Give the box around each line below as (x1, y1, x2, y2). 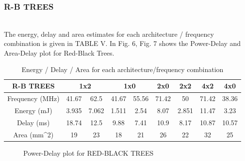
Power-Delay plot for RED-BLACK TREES (23, 147, 154, 158)
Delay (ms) (17, 117, 50, 127)
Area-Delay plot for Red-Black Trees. (4, 48, 114, 58)
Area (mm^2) (13, 129, 54, 139)
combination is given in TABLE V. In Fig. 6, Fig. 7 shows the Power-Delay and (4, 38, 241, 48)
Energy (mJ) (14, 105, 52, 115)
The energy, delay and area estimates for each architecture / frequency (4, 29, 214, 39)
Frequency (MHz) (7, 93, 60, 103)
